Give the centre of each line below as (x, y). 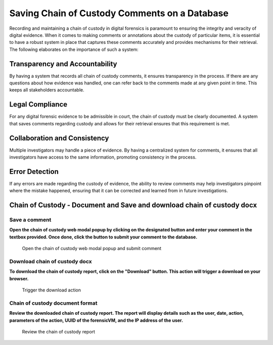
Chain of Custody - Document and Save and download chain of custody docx (133, 205)
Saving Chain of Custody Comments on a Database (119, 13)
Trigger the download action (51, 290)
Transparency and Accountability (63, 64)
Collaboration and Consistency (59, 138)
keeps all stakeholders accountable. (47, 90)
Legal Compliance (38, 104)
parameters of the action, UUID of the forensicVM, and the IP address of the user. (96, 320)
